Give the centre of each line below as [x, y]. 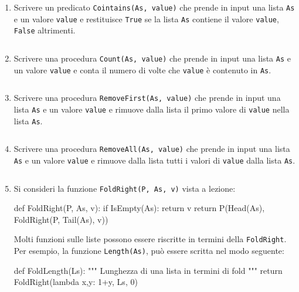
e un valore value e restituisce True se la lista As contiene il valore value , [146, 18]
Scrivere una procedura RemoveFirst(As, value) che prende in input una [147, 98]
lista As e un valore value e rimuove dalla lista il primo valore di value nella [152, 109]
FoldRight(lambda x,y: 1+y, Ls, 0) [76, 282]
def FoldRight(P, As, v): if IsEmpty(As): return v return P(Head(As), [139, 208]
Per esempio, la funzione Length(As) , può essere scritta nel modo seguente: [149, 251]
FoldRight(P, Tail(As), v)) [61, 219]
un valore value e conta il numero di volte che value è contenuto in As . [142, 69]
